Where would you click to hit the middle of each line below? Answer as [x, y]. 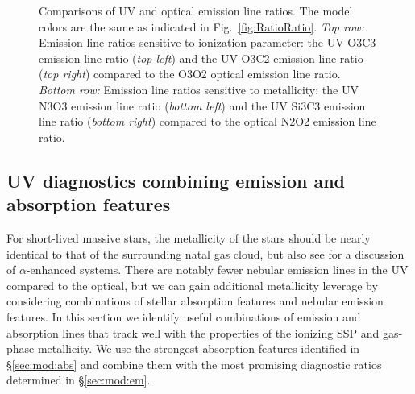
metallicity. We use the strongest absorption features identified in [199, 348]
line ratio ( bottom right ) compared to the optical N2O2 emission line [207, 121]
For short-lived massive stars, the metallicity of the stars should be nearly [189, 237]
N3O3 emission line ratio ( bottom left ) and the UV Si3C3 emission [202, 105]
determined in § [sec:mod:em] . [79, 380]
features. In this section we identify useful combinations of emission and [184, 316]
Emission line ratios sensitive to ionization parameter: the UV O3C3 [207, 42]
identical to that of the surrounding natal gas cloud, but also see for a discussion [205, 253]
